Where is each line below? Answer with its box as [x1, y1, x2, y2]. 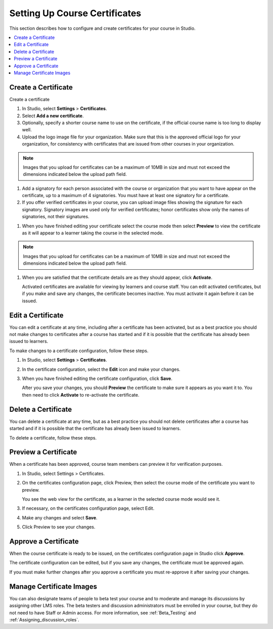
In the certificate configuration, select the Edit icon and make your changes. [22, 366, 180, 372]
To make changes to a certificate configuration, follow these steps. [9, 348, 149, 354]
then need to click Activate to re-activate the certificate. [22, 392, 140, 398]
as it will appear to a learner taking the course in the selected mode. [22, 230, 164, 236]
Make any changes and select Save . [22, 514, 98, 520]
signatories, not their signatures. [22, 214, 89, 220]
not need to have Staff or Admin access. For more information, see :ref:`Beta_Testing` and [9, 609, 197, 616]
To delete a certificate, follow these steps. [9, 434, 97, 441]
